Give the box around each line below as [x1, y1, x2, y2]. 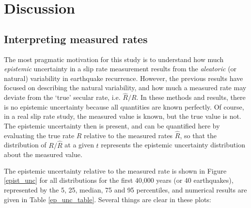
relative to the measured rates [84, 130, 173, 140]
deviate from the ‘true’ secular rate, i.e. [4, 92, 121, 102]
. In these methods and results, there [136, 92, 246, 102]
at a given [64, 140, 94, 150]
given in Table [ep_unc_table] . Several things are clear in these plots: [4, 194, 211, 204]
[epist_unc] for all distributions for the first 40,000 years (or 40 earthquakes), [4, 175, 234, 185]
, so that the [180, 130, 217, 140]
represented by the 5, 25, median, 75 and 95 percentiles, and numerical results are [4, 184, 247, 194]
